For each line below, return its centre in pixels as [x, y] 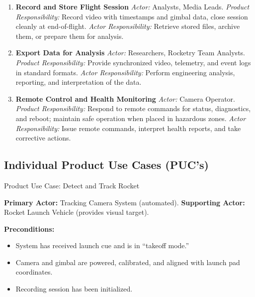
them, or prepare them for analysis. [70, 36]
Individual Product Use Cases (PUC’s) [106, 165]
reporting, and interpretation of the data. [79, 82]
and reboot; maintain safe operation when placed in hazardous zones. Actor [131, 118]
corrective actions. [43, 138]
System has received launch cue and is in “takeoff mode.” [102, 245]
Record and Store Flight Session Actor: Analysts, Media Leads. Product [132, 6]
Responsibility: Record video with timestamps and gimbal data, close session [132, 16]
